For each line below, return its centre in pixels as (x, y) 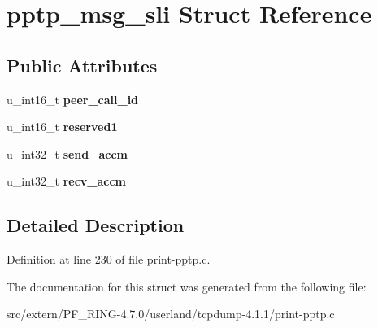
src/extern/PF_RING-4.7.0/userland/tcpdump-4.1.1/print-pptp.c (171, 314)
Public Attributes (82, 65)
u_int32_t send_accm (67, 153)
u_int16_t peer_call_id (73, 99)
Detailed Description (96, 225)
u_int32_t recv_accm (67, 181)
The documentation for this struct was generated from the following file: (187, 286)
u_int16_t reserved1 (62, 127)
